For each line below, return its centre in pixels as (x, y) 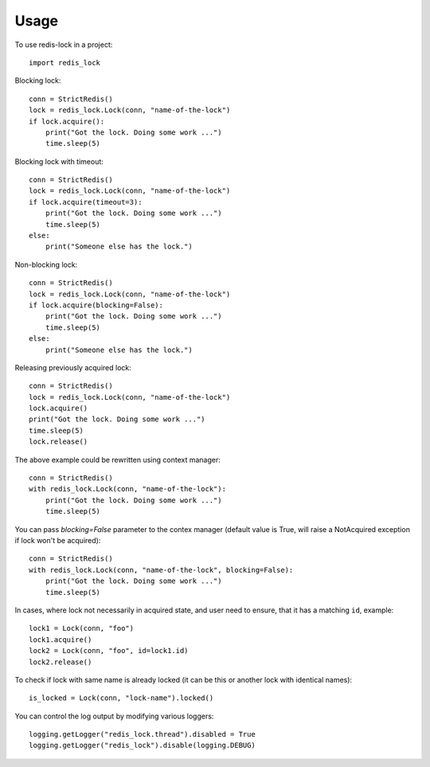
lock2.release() (61, 662)
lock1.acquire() (61, 640)
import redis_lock (65, 63)
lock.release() (59, 442)
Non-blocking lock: (46, 264)
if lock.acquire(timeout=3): (86, 202)
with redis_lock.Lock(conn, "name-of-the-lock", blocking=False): (161, 570)
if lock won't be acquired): (58, 540)
